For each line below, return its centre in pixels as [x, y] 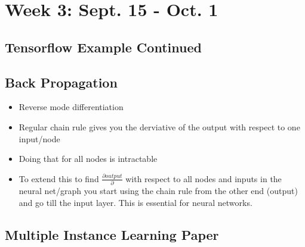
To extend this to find [59, 178]
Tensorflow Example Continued [103, 47]
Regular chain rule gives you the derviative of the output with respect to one [159, 126]
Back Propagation [61, 82]
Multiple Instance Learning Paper [112, 234]
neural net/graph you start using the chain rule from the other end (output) [158, 191]
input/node [39, 138]
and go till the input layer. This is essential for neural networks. [135, 202]
